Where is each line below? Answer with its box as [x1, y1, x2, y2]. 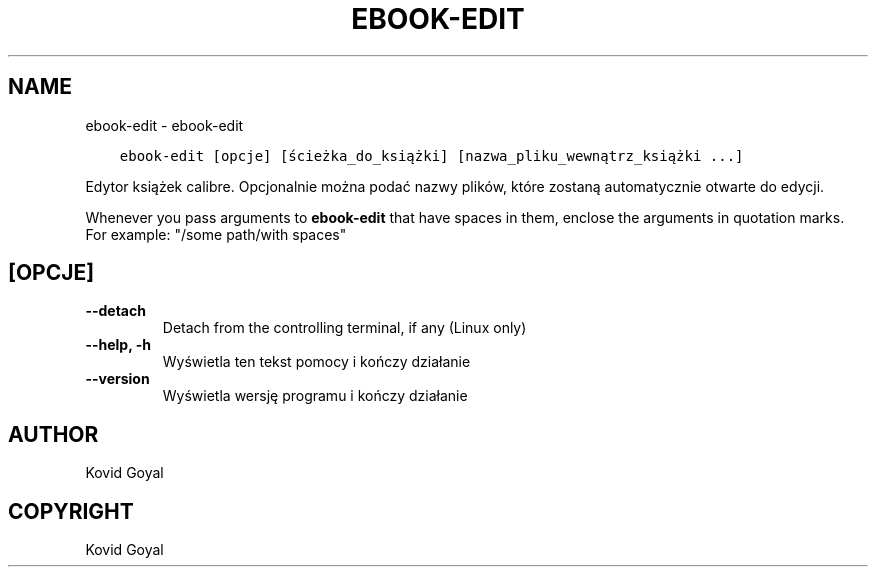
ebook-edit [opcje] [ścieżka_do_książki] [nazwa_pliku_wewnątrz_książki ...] [119, 147, 744, 164]
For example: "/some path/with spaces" [85, 225, 347, 243]
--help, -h [85, 336, 151, 354]
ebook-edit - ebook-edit [85, 116, 244, 134]
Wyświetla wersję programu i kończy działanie [162, 387, 468, 405]
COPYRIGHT [8, 498, 134, 524]
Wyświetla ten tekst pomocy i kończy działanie [162, 353, 471, 371]
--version [85, 370, 150, 388]
